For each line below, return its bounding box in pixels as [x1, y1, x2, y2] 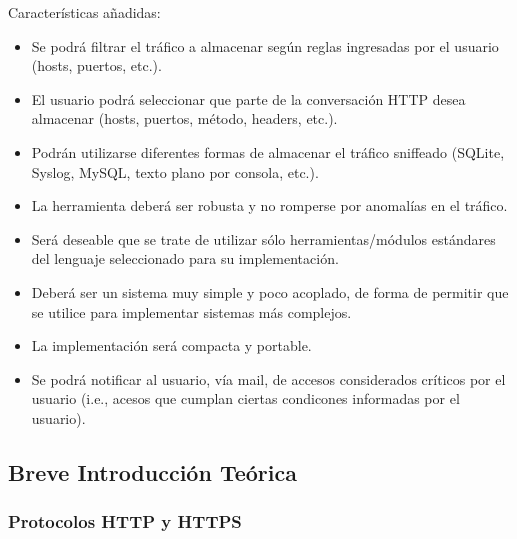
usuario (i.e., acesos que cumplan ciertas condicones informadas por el [31, 388, 460, 409]
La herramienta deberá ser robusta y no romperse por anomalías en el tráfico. [31, 195, 508, 216]
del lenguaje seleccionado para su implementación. [31, 248, 339, 269]
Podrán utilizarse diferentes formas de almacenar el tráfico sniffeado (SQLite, [31, 141, 505, 162]
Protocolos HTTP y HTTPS [8, 509, 242, 534]
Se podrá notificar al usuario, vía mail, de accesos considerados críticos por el [31, 368, 506, 389]
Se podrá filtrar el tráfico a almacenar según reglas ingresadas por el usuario [31, 35, 499, 56]
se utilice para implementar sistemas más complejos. [31, 301, 352, 322]
